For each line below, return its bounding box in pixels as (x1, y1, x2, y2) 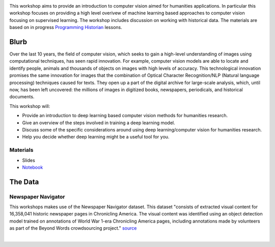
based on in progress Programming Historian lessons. (9, 24, 122, 31)
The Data (9, 177, 39, 186)
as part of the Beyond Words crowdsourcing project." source (9, 225, 137, 231)
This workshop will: (9, 103, 50, 109)
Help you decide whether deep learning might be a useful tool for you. (22, 134, 170, 140)
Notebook (22, 164, 43, 170)
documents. (9, 94, 35, 100)
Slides (22, 157, 35, 163)
